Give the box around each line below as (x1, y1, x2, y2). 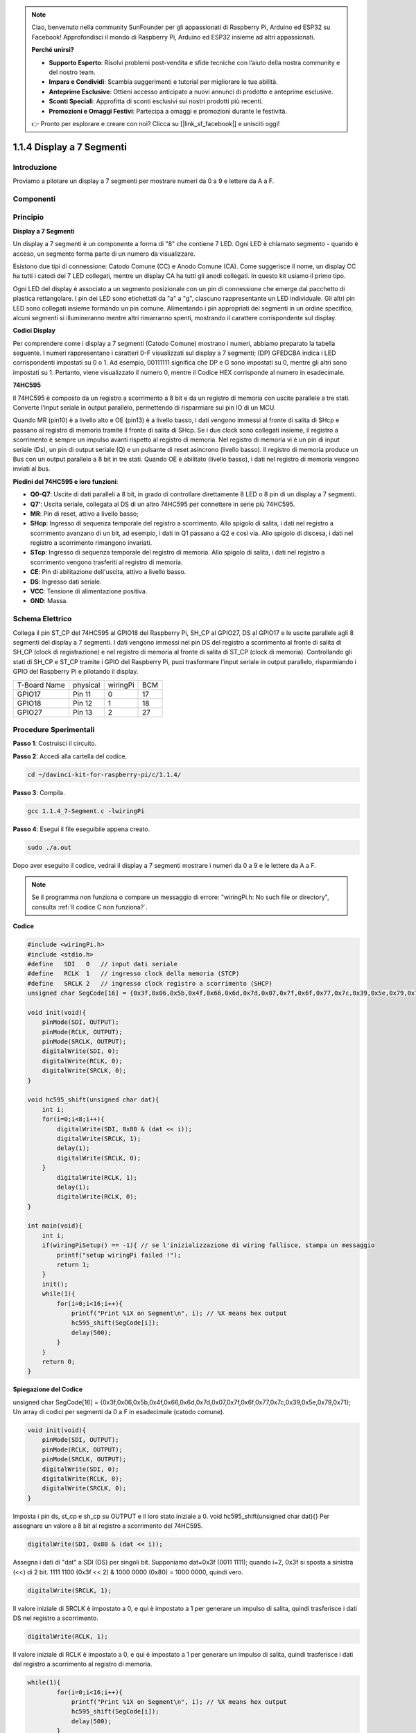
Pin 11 (73, 689, 92, 699)
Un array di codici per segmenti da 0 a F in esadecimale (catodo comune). (12, 1408, 225, 1416)
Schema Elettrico (12, 614, 72, 624)
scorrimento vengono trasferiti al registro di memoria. (30, 558, 183, 566)
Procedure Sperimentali (12, 724, 95, 734)
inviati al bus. (12, 464, 51, 473)
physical (73, 680, 101, 690)
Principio (12, 212, 44, 222)
